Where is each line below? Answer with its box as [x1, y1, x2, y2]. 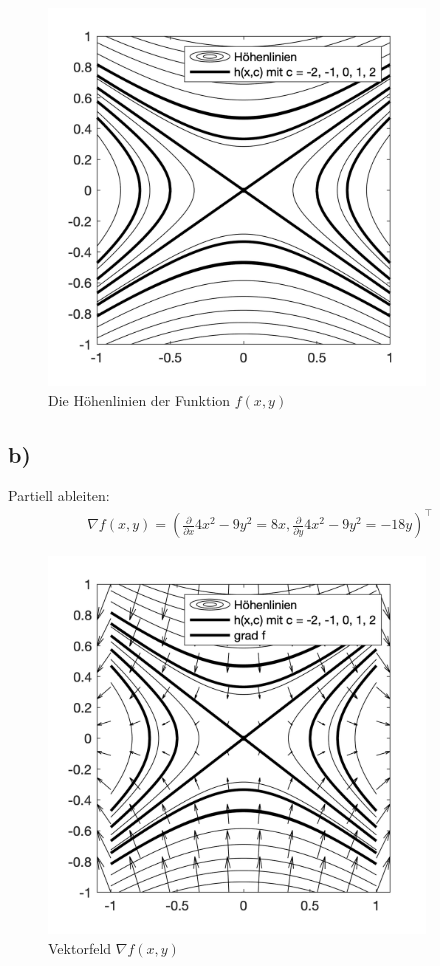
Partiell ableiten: [8, 485, 110, 506]
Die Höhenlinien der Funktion [48, 389, 231, 410]
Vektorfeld [48, 937, 112, 958]
